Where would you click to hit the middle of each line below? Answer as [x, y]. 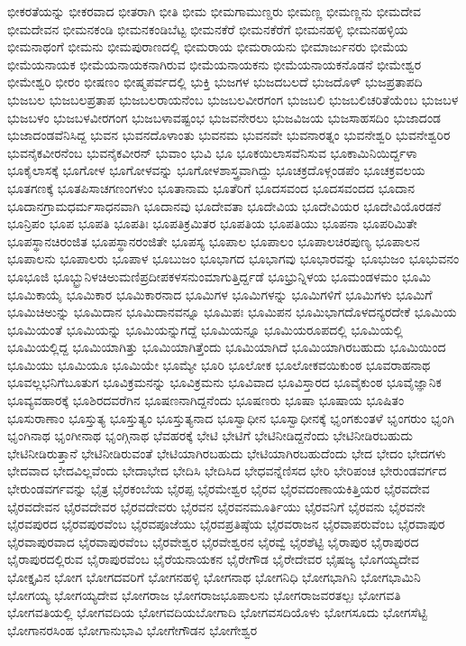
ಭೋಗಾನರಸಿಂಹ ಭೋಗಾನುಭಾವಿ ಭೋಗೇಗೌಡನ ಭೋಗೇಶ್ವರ [132, 629]
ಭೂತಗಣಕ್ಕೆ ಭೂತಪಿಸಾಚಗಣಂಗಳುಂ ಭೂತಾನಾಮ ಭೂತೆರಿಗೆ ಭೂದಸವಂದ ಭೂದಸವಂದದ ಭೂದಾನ [211, 187]
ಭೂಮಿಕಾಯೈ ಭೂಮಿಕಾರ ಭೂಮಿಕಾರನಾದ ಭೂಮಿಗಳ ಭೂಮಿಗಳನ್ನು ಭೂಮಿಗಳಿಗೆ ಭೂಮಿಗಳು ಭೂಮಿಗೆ [220, 294]
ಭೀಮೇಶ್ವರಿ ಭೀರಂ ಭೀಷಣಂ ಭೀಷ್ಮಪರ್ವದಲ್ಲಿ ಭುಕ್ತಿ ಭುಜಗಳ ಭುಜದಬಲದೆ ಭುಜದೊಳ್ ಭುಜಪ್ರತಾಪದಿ [215, 82]
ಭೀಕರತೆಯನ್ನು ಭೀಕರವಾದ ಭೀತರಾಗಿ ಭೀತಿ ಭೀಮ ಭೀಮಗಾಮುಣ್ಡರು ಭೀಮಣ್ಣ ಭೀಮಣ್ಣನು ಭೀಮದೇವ [215, 11]
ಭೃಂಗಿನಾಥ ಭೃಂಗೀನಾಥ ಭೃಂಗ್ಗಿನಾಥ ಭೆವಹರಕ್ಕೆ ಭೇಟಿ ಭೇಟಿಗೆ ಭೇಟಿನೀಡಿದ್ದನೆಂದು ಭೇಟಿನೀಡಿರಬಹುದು [210, 435]
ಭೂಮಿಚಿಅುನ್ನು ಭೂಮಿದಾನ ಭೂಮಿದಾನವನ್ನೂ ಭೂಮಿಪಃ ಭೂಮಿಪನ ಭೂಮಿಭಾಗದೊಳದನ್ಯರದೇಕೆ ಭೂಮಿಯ [232, 312]
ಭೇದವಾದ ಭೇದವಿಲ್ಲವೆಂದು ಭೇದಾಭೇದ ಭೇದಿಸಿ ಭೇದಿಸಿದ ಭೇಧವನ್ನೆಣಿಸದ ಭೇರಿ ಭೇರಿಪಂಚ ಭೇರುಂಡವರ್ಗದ [227, 471]
